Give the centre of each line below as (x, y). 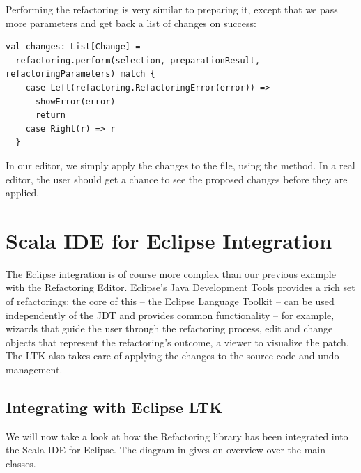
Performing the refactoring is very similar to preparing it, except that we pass (172, 9)
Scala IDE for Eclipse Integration (169, 240)
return (50, 115)
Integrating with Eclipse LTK (114, 406)
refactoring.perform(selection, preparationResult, (138, 60)
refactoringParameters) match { (80, 74)
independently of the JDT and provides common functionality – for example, (170, 315)
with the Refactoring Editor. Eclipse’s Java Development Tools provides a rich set (180, 287)
